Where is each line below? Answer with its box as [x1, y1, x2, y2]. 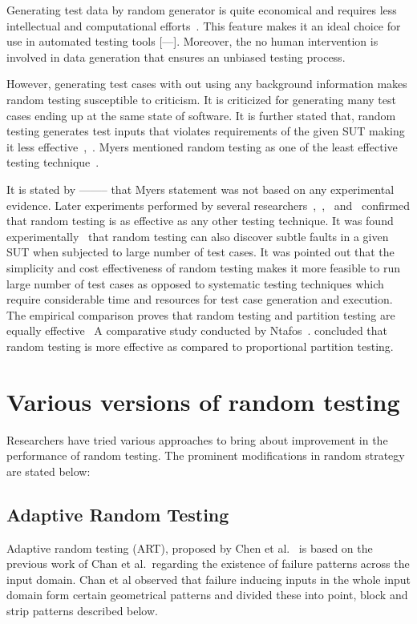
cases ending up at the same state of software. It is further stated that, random [6, 107, 396, 123]
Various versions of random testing [6, 384, 400, 417]
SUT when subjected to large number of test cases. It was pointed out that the [6, 244, 395, 260]
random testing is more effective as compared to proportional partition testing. [6, 337, 394, 354]
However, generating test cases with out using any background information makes [6, 75, 407, 92]
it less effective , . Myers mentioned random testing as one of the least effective [6, 138, 398, 155]
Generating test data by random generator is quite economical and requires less [6, 2, 397, 18]
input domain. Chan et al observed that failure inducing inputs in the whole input [6, 570, 411, 587]
